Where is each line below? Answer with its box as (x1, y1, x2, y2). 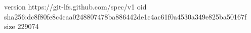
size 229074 (4, 21, 39, 31)
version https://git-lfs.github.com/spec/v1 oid (4, 1, 147, 11)
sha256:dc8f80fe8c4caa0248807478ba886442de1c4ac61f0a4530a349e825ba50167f (4, 11, 247, 21)
